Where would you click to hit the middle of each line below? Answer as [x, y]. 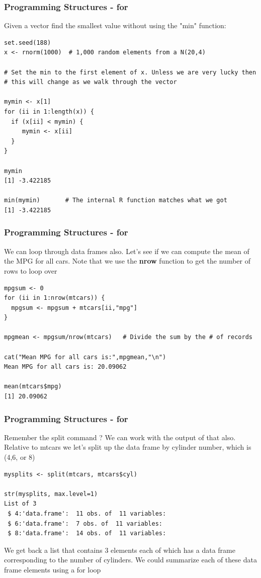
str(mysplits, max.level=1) [51, 494]
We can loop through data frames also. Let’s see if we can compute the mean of [127, 251]
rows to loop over [31, 270]
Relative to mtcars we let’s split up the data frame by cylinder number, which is [128, 447]
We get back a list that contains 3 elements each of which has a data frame [120, 550]
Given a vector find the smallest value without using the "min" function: [115, 25]
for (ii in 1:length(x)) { [49, 111]
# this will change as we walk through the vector [91, 82]
